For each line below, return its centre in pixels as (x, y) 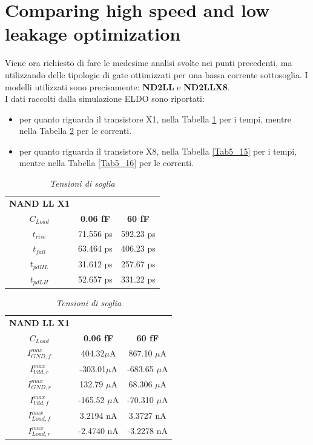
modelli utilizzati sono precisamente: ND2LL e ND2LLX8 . (117, 86)
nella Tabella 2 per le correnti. (75, 131)
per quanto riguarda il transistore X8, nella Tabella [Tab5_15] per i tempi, (158, 151)
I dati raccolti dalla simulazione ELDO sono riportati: (105, 99)
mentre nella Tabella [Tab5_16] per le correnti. (107, 163)
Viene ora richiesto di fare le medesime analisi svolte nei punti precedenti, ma (149, 63)
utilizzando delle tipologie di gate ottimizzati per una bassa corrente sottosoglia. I (156, 74)
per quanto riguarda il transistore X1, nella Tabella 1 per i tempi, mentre (155, 119)
